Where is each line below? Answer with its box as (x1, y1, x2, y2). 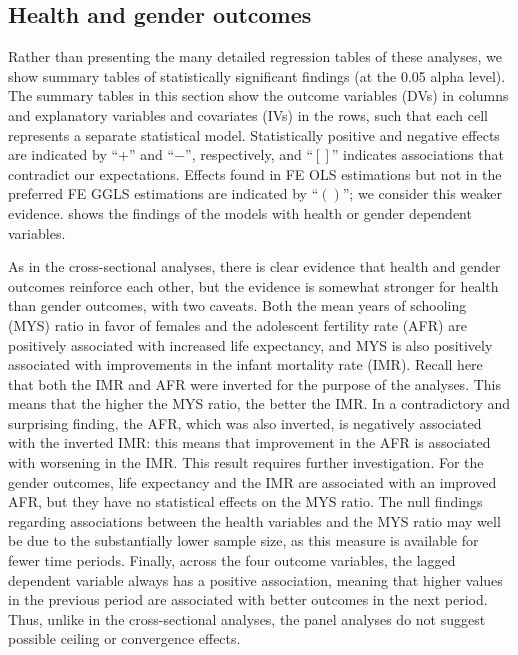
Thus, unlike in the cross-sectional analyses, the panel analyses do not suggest (8, 608, 486, 629)
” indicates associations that (331, 144, 504, 165)
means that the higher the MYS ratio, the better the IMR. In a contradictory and (8, 393, 511, 414)
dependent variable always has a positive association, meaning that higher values (8, 569, 503, 590)
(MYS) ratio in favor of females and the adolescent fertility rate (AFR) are (8, 314, 467, 335)
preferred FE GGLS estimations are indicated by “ (8, 183, 319, 204)
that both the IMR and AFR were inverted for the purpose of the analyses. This (8, 373, 501, 394)
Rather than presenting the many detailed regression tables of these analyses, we (8, 46, 502, 67)
